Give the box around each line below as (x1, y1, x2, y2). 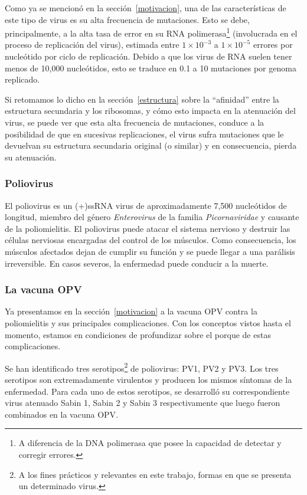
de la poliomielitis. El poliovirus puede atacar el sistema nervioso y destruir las (5, 222, 290, 234)
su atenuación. (5, 150, 57, 163)
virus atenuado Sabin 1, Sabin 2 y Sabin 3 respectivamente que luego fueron (5, 396, 280, 409)
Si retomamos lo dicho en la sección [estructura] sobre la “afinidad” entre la (5, 93, 279, 105)
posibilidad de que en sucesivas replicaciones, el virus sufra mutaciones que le (5, 127, 284, 140)
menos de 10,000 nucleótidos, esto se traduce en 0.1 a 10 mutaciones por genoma (5, 61, 296, 74)
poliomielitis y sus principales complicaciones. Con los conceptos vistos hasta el (5, 316, 291, 329)
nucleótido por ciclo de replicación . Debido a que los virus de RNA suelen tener (5, 50, 292, 63)
